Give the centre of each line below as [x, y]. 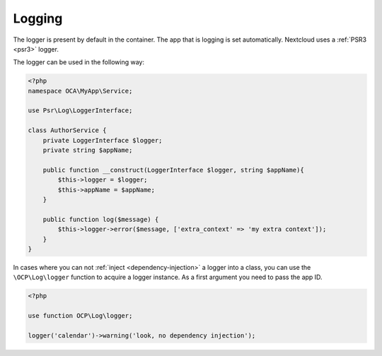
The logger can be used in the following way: [79, 62]
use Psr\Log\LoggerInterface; [80, 111]
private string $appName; [88, 150]
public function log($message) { [101, 219]
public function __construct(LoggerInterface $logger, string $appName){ [173, 170]
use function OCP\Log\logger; [80, 316]
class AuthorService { [67, 130]
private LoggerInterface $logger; [103, 140]
